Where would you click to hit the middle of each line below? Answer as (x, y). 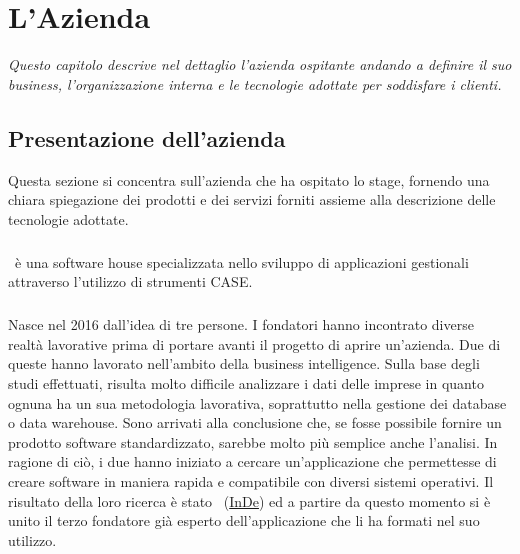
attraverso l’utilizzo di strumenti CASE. (130, 281)
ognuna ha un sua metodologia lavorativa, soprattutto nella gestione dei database (257, 402)
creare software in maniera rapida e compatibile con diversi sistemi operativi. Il (251, 480)
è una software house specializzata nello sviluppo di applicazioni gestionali (241, 261)
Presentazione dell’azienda (147, 137)
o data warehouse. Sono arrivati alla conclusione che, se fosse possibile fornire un (255, 422)
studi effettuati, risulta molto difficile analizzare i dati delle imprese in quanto (246, 383)
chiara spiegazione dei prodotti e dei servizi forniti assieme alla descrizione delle (252, 199)
